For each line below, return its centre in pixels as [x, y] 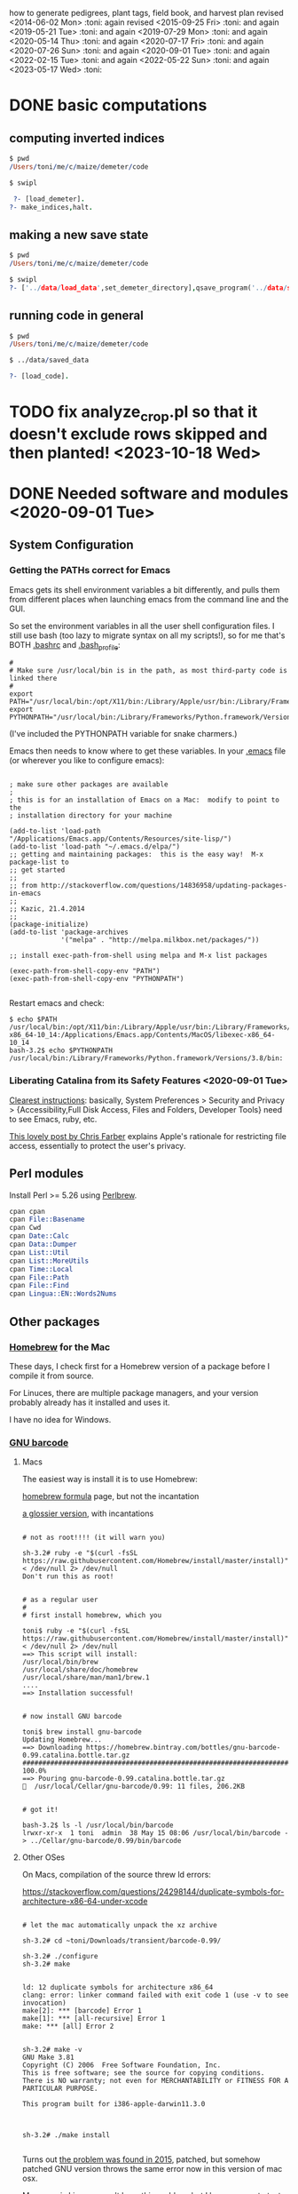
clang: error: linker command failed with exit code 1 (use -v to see [155, 1995]
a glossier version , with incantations [88, 1513]
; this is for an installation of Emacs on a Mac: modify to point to [144, 800]
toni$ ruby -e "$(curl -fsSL [76, 1631]
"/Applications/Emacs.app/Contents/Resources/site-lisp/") [121, 839]
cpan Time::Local [41, 1269]
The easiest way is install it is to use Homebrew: [110, 1480]
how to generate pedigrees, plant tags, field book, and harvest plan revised [146, 13]
